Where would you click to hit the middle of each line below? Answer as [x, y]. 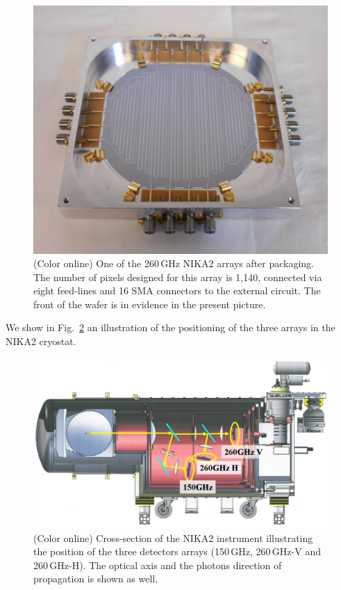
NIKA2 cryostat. [41, 341]
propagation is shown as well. [96, 579]
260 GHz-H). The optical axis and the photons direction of [158, 565]
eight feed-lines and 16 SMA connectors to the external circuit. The [177, 290]
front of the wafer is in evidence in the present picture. [150, 304]
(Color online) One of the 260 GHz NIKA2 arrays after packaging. [174, 263]
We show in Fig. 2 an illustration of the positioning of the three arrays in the [170, 327]
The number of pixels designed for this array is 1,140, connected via [178, 277]
